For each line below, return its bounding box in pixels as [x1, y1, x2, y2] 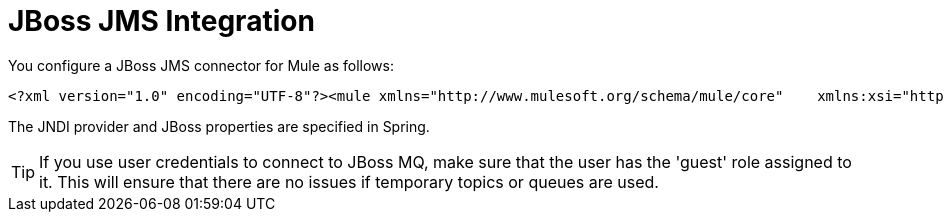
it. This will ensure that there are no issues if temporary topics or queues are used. [39, 171, 659, 192]
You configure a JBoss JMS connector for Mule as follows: [8, 56, 394, 74]
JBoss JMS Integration [8, 4, 315, 38]
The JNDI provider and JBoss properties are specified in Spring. [8, 117, 430, 135]
